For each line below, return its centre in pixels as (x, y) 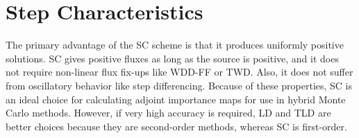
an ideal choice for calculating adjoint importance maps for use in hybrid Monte (176, 99)
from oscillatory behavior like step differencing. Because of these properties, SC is (179, 85)
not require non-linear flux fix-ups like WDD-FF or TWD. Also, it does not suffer (179, 72)
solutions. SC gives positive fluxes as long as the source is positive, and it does (172, 58)
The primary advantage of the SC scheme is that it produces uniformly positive (175, 45)
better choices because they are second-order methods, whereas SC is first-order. (176, 126)
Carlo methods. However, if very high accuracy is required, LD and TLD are (168, 113)
